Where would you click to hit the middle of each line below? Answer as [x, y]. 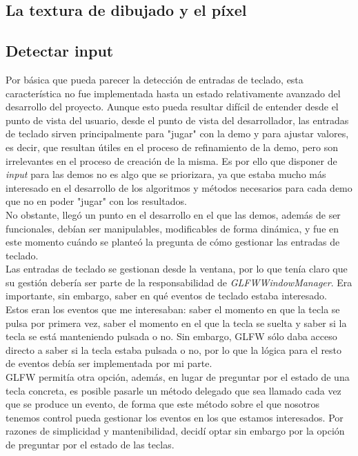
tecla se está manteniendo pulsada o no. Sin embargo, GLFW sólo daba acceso [171, 336]
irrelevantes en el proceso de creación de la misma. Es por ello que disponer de [171, 160]
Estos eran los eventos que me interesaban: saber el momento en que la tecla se [173, 309]
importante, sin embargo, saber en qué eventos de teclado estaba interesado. [167, 296]
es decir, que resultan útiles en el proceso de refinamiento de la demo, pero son [172, 147]
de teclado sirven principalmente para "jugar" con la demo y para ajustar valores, [177, 133]
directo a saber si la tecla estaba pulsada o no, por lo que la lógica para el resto [174, 349]
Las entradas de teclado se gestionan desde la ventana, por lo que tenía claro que [177, 269]
